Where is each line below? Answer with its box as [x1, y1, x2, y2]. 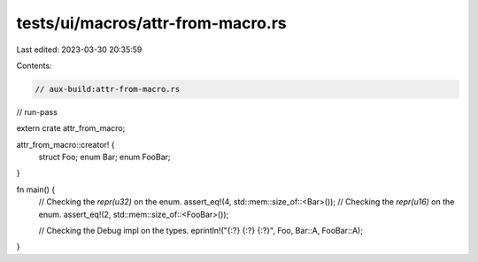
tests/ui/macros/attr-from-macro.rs [16, 13, 287, 33]
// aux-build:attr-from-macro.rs [35, 84, 181, 94]
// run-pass [16, 106, 58, 117]
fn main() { [16, 184, 56, 195]
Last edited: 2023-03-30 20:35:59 [16, 44, 143, 55]
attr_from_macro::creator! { [16, 139, 115, 150]
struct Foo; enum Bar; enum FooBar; [38, 151, 171, 163]
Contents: [16, 60, 52, 71]
